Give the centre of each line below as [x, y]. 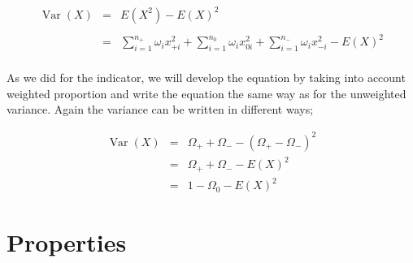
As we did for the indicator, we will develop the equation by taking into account [206, 78]
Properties [67, 242]
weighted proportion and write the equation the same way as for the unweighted [206, 93]
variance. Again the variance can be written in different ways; [160, 109]
